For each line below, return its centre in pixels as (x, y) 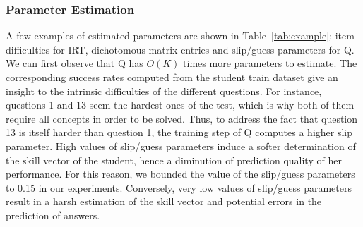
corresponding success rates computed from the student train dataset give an (172, 77)
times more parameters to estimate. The (270, 63)
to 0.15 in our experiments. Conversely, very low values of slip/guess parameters (179, 187)
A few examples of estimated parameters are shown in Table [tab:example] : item (180, 36)
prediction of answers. (53, 215)
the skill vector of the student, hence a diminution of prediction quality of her (174, 160)
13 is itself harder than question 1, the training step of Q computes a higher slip (179, 132)
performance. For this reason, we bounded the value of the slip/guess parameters (180, 174)
